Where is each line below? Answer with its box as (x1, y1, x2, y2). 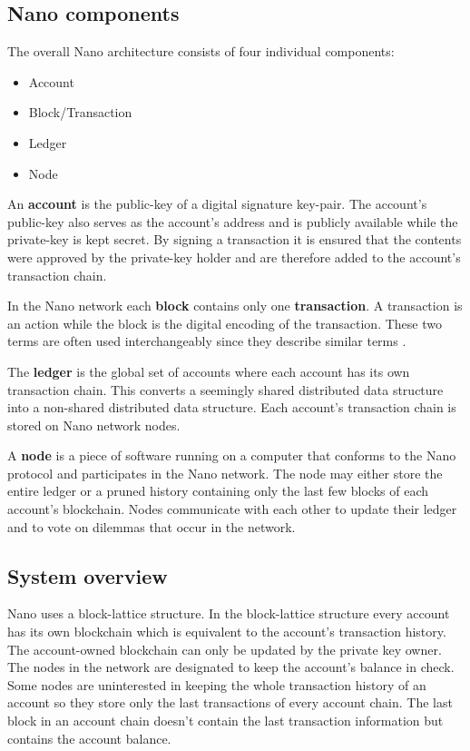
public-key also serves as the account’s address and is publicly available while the (7, 212, 458, 231)
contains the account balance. (7, 728, 171, 747)
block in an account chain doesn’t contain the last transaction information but (7, 711, 444, 730)
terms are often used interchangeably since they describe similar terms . (7, 331, 406, 351)
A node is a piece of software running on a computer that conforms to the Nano (7, 446, 456, 465)
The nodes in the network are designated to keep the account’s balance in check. (7, 657, 455, 677)
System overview (7, 561, 168, 589)
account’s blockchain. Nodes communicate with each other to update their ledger (7, 499, 457, 519)
